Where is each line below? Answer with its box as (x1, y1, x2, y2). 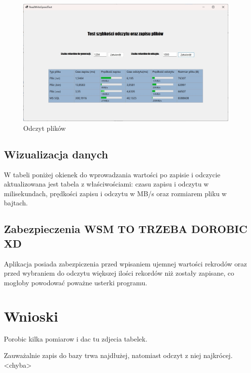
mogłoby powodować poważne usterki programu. (4, 277, 148, 287)
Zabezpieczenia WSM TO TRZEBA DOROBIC (4, 221, 248, 236)
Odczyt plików (23, 123, 66, 133)
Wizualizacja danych (4, 146, 108, 161)
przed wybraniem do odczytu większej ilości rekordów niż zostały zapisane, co (4, 268, 235, 278)
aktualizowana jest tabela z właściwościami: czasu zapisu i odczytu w (4, 179, 209, 189)
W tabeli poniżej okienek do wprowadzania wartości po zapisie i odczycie (4, 169, 221, 179)
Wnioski (4, 306, 59, 326)
